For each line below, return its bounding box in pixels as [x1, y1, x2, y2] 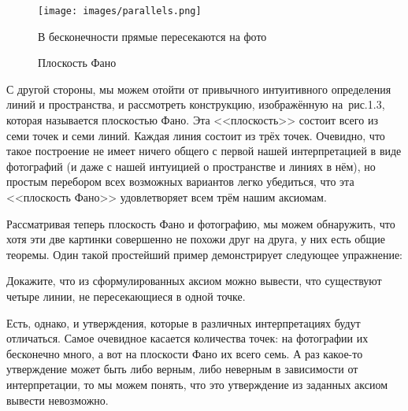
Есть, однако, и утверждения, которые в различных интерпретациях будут [6, 314, 361, 331]
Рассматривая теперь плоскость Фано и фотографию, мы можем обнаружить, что [6, 215, 395, 231]
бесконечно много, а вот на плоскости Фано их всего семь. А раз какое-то [6, 345, 363, 361]
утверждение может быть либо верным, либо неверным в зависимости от [6, 361, 358, 377]
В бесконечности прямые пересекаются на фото [38, 28, 267, 44]
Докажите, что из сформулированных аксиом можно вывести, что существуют [6, 272, 382, 289]
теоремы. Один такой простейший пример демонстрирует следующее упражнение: [6, 246, 402, 262]
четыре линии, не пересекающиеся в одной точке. [6, 287, 246, 304]
